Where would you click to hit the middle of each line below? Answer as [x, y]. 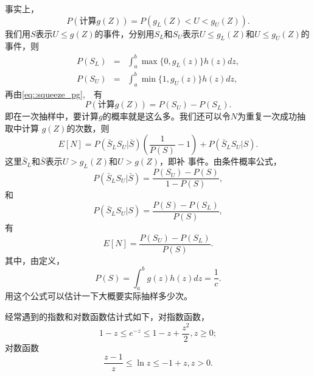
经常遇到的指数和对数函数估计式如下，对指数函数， [107, 317]
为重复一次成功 [267, 116]
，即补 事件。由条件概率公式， [220, 161]
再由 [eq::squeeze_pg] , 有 [54, 94]
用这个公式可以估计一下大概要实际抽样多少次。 [99, 296]
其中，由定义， [35, 260]
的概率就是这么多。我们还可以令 [166, 116]
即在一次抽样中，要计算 [52, 116]
